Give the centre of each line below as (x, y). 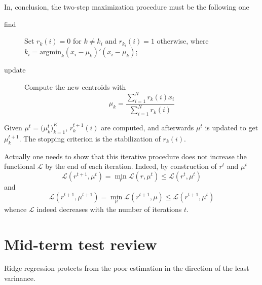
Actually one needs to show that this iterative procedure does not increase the (125, 156)
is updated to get (232, 127)
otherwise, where (183, 41)
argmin (50, 52)
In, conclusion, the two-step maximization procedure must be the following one (127, 7)
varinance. (20, 278)
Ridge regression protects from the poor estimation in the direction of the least (127, 268)
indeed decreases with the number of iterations (109, 209)
